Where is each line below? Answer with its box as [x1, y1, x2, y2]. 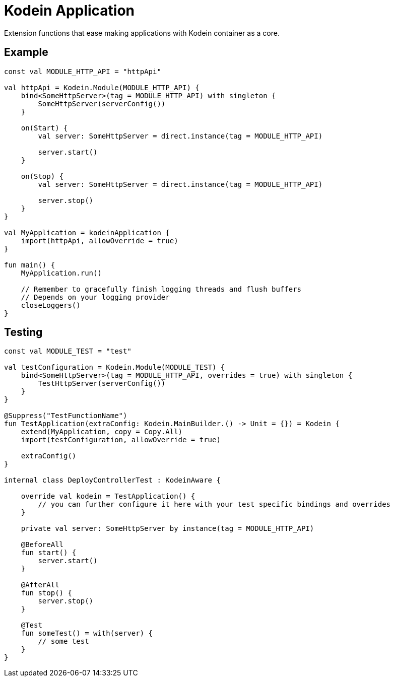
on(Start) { [21, 123, 68, 132]
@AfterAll [21, 581, 59, 589]
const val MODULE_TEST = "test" [4, 347, 132, 356]
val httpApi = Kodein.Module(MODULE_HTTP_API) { [4, 83, 200, 92]
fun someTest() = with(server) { [21, 629, 153, 638]
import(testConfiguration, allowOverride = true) [21, 436, 221, 444]
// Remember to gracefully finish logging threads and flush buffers [21, 285, 302, 293]
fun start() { [21, 549, 77, 557]
